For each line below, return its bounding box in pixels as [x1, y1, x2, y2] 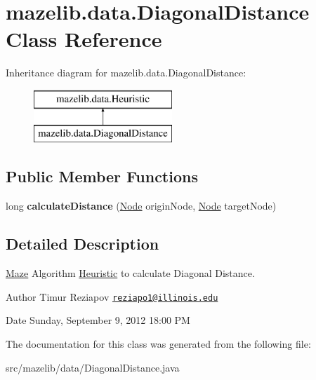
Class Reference [6, 25, 162, 53]
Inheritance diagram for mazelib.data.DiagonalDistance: [6, 65, 246, 80]
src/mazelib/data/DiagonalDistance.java [6, 360, 180, 374]
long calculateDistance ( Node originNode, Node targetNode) [6, 198, 277, 213]
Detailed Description [6, 233, 159, 255]
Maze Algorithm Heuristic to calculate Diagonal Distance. [6, 266, 255, 280]
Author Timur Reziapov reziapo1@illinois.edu [6, 289, 218, 304]
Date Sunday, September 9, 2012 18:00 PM [6, 313, 190, 327]
